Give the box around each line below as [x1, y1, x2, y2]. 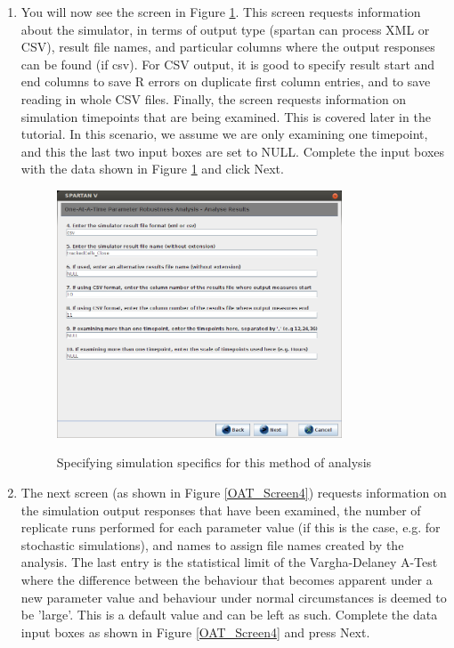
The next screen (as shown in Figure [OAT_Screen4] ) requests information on [20, 483, 447, 502]
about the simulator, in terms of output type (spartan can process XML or [20, 20, 430, 38]
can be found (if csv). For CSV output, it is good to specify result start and [20, 54, 435, 73]
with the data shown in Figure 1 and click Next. [20, 159, 284, 178]
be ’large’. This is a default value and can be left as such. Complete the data [20, 605, 438, 624]
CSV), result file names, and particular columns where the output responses [20, 37, 435, 56]
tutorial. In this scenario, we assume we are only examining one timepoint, [20, 125, 428, 143]
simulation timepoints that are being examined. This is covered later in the [20, 107, 431, 126]
